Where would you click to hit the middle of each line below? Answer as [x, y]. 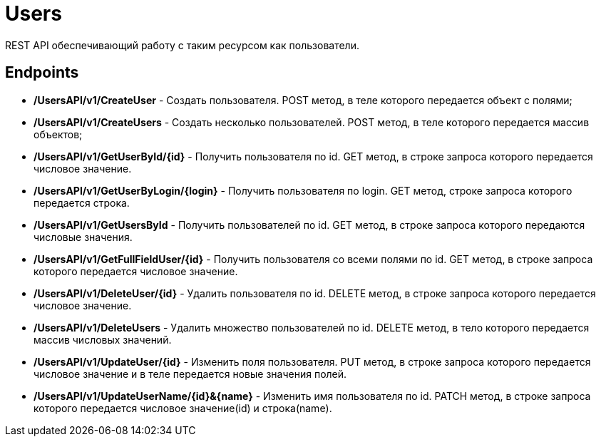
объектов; [58, 134]
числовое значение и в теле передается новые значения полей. [190, 374]
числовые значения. [83, 237]
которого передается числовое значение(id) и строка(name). [183, 408]
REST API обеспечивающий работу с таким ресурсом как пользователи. [182, 45]
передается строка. [82, 202]
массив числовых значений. [103, 339]
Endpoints [42, 73]
